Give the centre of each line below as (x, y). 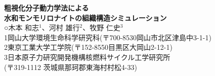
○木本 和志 (22, 27)
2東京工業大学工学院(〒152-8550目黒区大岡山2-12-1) (88, 47)
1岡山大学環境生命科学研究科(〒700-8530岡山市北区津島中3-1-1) (108, 37)
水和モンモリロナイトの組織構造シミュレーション (85, 17)
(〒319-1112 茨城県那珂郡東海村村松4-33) (71, 67)
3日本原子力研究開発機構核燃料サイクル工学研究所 (87, 57)
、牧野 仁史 (101, 27)
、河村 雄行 (61, 27)
